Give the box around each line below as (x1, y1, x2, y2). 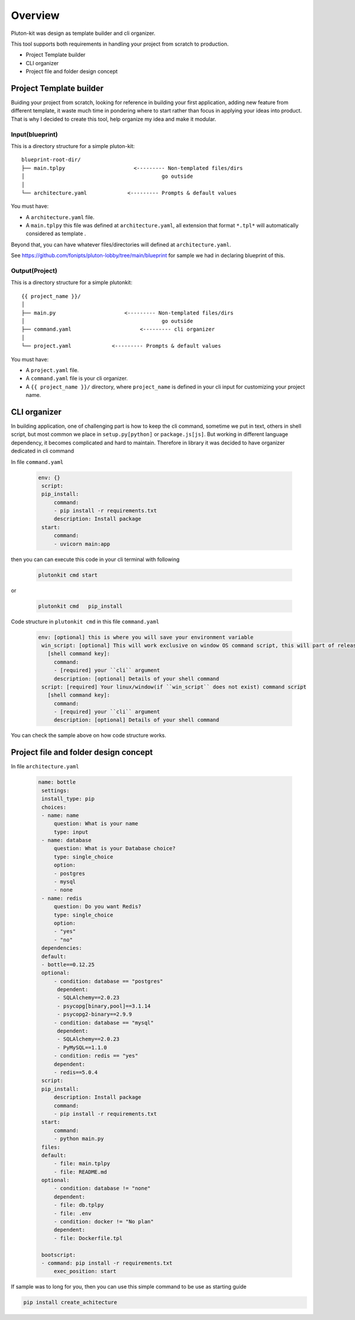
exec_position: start (53, 1268, 117, 1275)
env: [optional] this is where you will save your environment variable (38, 634, 254, 640)
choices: (41, 803, 67, 810)
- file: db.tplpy (53, 1202, 104, 1209)
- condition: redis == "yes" (53, 1052, 138, 1059)
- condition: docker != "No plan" (53, 1218, 154, 1225)
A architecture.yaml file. (25, 213, 95, 220)
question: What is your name (53, 821, 138, 827)
